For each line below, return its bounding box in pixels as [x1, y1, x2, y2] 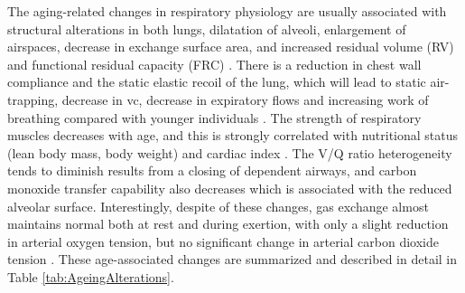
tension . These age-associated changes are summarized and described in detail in [7, 250, 458, 269]
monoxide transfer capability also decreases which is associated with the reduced [7, 178, 452, 197]
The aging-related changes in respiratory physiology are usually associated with [7, 2, 447, 20]
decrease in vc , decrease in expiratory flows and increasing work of [61, 90, 429, 109]
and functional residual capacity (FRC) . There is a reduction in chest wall [7, 54, 422, 73]
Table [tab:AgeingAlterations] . [7, 267, 174, 286]
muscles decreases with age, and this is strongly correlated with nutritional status [7, 126, 459, 145]
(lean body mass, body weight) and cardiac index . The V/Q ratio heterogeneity [7, 143, 452, 162]
